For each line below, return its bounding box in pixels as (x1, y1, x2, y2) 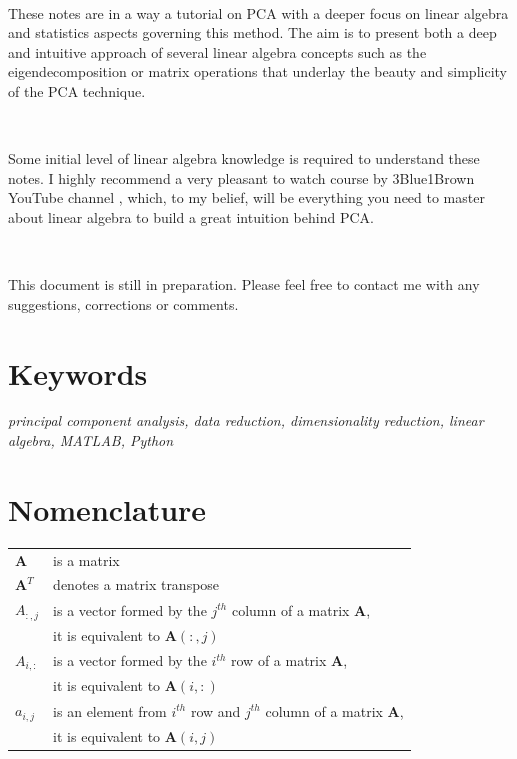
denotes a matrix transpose (53, 574, 220, 595)
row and (190, 700, 241, 721)
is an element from (53, 700, 167, 721)
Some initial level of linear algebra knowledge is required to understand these (8, 148, 480, 169)
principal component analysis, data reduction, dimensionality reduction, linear (8, 410, 484, 431)
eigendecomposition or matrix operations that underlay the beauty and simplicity (8, 61, 507, 82)
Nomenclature (8, 488, 207, 529)
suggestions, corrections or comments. (8, 293, 239, 314)
